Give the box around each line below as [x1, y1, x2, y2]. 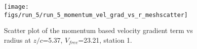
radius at [4, 34, 31, 45]
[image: [4, 3, 29, 10]
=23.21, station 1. [78, 34, 132, 45]
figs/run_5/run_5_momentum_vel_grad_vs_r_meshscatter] [4, 11, 188, 18]
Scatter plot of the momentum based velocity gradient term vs [4, 25, 193, 35]
